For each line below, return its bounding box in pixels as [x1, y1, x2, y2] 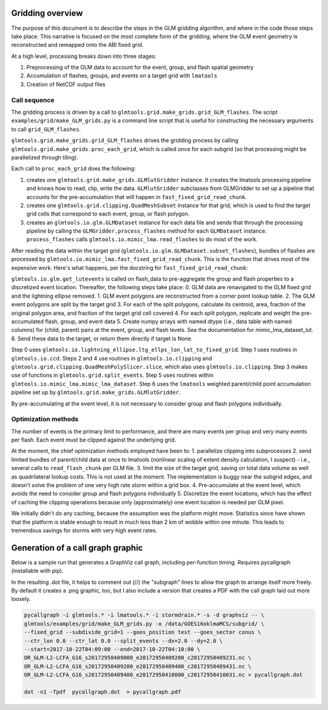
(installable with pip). [11, 567, 64, 575]
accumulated [11, 317, 44, 325]
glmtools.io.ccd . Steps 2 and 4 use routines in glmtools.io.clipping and [11, 354, 213, 362]
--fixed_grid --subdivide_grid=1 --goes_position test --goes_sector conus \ [24, 629, 261, 636]
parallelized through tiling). [11, 153, 78, 161]
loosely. [11, 596, 31, 603]
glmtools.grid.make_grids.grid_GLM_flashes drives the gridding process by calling [11, 137, 239, 144]
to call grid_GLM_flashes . [11, 125, 81, 133]
